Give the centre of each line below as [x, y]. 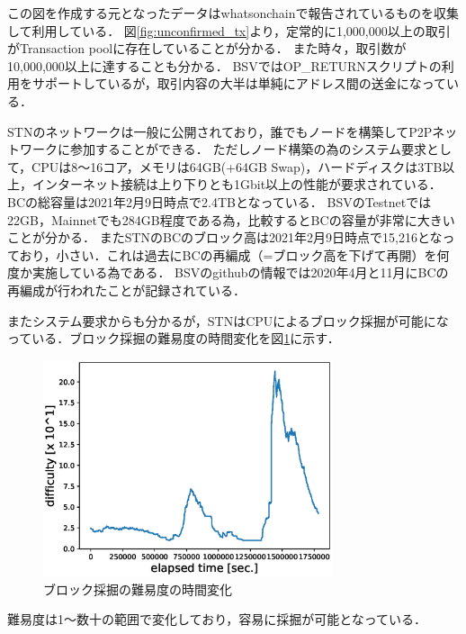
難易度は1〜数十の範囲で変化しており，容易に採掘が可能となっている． [217, 619]
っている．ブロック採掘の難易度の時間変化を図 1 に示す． [174, 338]
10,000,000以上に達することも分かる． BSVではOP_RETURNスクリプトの [224, 65]
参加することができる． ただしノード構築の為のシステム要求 [248, 149]
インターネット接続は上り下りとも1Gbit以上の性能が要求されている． [237, 184]
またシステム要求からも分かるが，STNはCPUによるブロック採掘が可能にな [228, 320]
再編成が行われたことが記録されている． [126, 290]
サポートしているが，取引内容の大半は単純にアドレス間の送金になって [239, 83]
